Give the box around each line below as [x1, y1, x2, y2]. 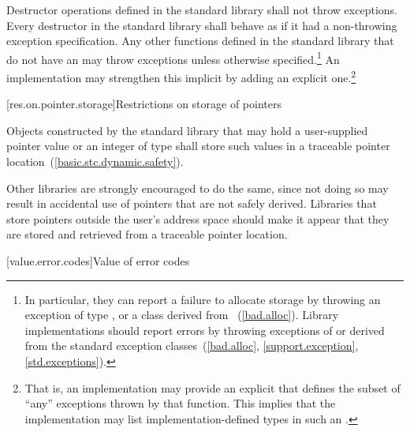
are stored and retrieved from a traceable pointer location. [6, 226, 288, 242]
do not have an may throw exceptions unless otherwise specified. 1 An [6, 48, 340, 67]
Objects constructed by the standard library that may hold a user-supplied [6, 122, 368, 138]
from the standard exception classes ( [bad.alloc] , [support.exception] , [24, 337, 359, 354]
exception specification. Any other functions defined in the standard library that [6, 32, 394, 49]
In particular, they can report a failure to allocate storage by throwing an [24, 291, 381, 307]
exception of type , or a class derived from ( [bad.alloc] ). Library [24, 306, 339, 323]
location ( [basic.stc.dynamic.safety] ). [6, 153, 184, 170]
